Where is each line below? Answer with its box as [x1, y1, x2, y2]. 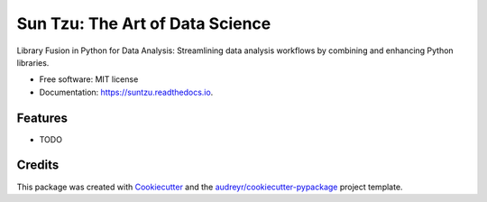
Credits [16, 158, 60, 173]
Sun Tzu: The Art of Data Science [16, 14, 271, 33]
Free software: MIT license [39, 74, 139, 85]
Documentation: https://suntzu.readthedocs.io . [39, 87, 214, 97]
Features [16, 110, 68, 125]
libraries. [16, 57, 50, 68]
